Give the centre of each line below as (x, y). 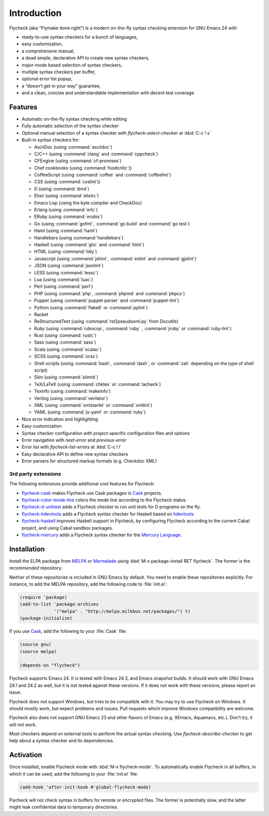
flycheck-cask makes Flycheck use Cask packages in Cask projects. (92, 493)
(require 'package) (43, 598)
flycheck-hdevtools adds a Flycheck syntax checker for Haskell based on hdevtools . (108, 514)
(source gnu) (36, 644)
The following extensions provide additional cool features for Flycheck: (82, 484)
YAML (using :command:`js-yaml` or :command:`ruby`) (90, 412)
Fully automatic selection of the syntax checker (70, 126)
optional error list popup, (47, 79)
